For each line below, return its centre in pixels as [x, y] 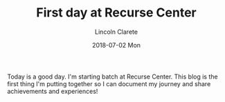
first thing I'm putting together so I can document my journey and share [109, 83]
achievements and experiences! [53, 91]
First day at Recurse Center [116, 13]
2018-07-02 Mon [116, 45]
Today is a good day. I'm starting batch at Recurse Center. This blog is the [112, 76]
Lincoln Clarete [116, 32]
